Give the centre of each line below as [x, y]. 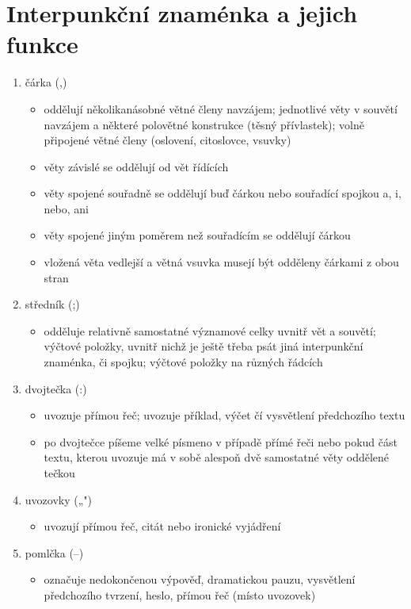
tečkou [59, 473]
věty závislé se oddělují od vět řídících [136, 166]
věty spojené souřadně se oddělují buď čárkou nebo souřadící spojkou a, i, [223, 193]
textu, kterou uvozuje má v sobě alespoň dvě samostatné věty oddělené [217, 457]
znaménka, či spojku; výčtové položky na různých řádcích [183, 362]
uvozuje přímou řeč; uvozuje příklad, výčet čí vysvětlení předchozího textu [225, 415]
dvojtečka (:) [56, 388]
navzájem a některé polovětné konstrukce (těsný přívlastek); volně [204, 124]
